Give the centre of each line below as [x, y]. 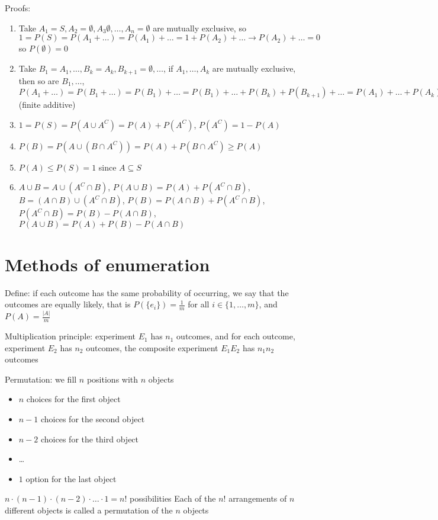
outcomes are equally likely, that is [68, 304]
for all [199, 304]
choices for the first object [73, 399]
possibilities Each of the [173, 498]
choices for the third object [90, 439]
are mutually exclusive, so [199, 28]
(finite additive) [47, 105]
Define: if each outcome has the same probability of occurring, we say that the [147, 292]
